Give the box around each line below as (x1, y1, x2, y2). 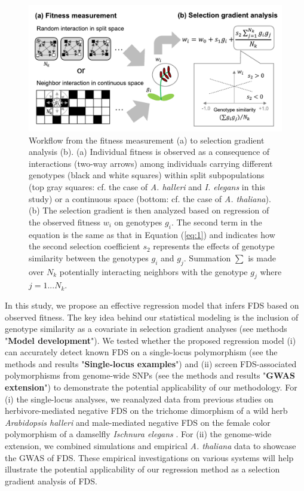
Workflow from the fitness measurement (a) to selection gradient (29, 133, 265, 146)
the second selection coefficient (29, 240, 140, 252)
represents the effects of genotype (153, 240, 275, 252)
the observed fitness (29, 215, 101, 228)
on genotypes (114, 215, 162, 228)
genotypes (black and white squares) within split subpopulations (29, 169, 265, 181)
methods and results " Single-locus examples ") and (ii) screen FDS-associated (5, 357, 297, 370)
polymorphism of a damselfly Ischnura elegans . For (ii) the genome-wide (5, 428, 272, 440)
